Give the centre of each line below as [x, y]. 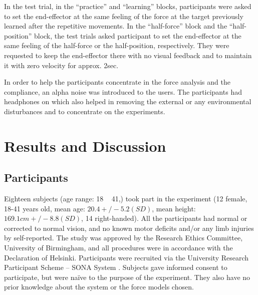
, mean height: [174, 208]
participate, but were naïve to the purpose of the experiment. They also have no [127, 277]
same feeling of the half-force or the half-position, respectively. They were [117, 45]
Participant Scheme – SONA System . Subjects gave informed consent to [116, 267]
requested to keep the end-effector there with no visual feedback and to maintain [128, 55]
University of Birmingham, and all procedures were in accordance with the [118, 248]
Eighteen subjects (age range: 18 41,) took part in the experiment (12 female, [126, 199]
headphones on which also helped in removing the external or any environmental [128, 101]
